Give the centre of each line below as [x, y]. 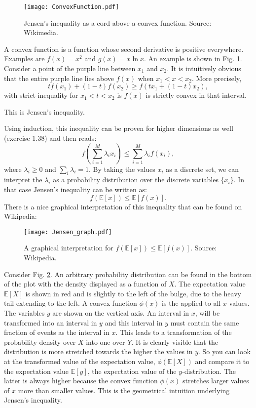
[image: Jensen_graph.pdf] [68, 232]
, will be [207, 312]
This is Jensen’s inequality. [44, 111]
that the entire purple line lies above [59, 78]
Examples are [24, 59]
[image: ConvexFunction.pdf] [72, 7]
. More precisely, [217, 78]
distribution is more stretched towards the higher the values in [98, 351]
